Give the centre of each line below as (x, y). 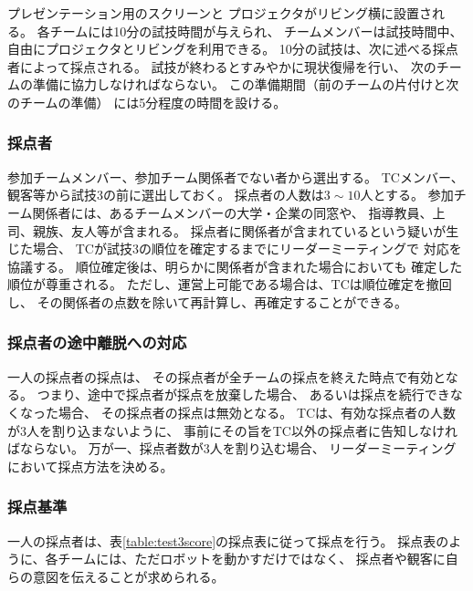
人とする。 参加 (407, 195)
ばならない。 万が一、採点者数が (105, 448)
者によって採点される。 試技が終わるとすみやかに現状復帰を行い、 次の (222, 66)
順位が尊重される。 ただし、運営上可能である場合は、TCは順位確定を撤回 (230, 284)
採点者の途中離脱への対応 (97, 342)
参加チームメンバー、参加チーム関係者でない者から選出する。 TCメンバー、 (236, 176)
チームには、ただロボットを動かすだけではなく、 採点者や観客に (252, 559)
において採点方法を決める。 (90, 466)
